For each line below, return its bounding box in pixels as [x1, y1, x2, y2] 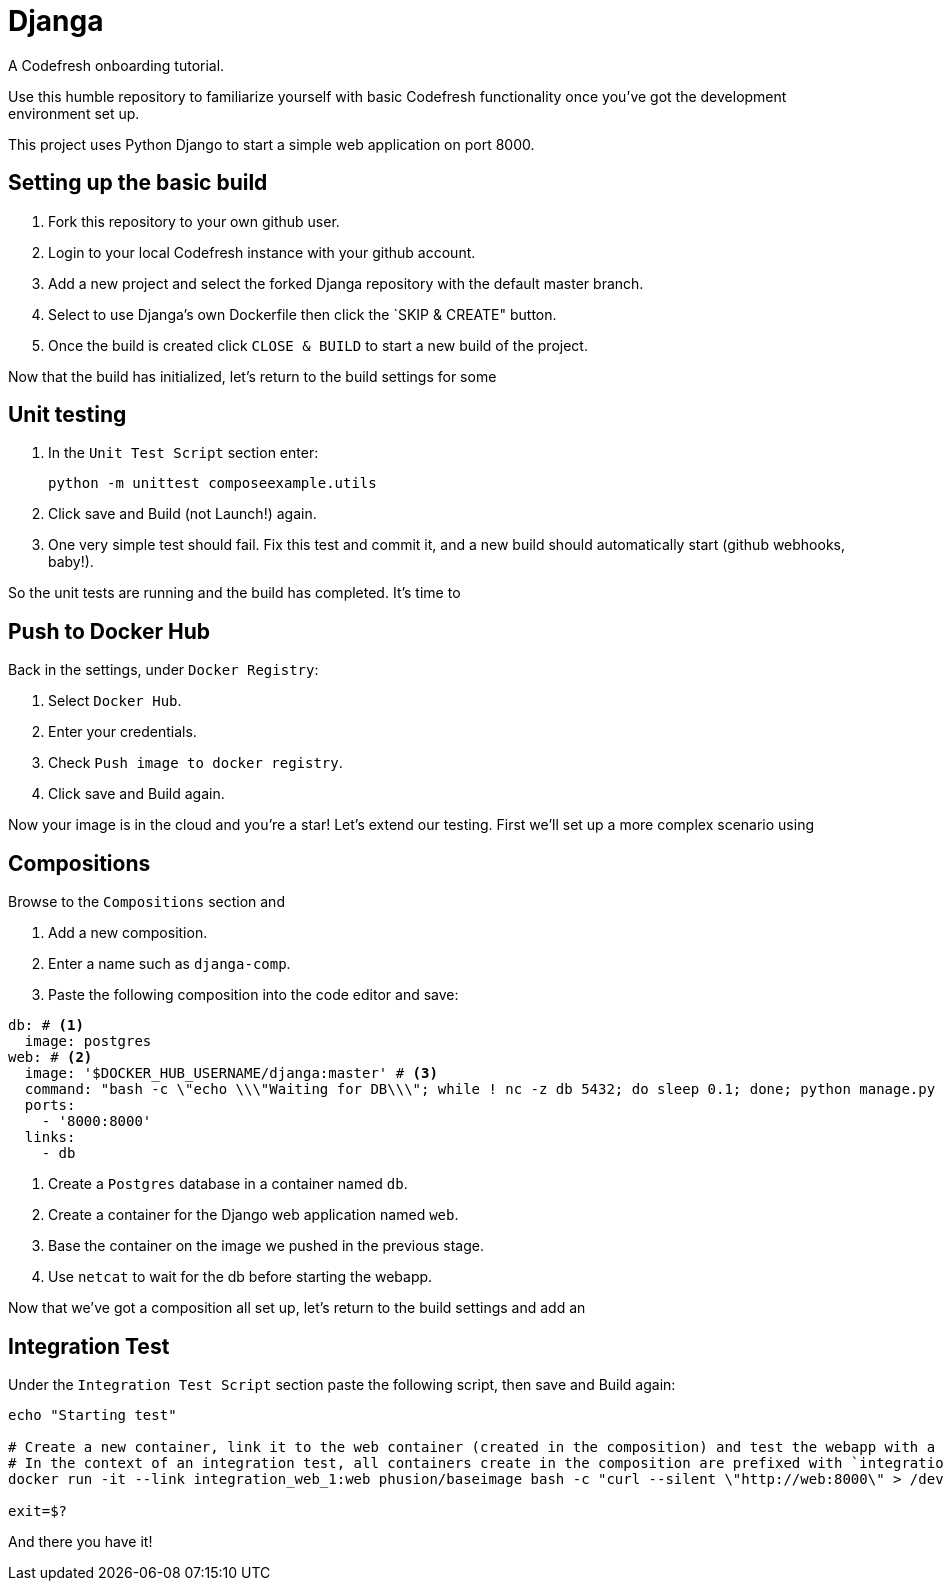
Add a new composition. [48, 924, 208, 942]
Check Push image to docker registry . [48, 754, 343, 772]
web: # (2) [8, 1049, 93, 1066]
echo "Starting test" [8, 1406, 177, 1423]
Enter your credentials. [48, 723, 197, 741]
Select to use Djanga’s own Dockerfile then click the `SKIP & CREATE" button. [48, 305, 557, 323]
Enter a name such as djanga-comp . [48, 955, 291, 973]
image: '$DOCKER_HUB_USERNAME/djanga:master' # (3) [24, 1065, 438, 1082]
